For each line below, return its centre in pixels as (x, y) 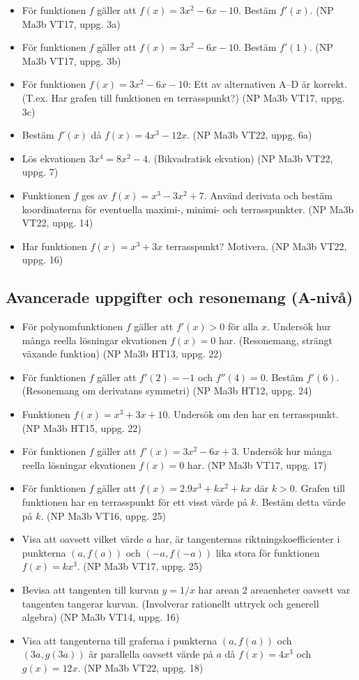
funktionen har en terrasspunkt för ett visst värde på (135, 502)
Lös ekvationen (54, 158)
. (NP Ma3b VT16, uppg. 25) (104, 515)
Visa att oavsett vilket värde (83, 539)
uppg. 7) (40, 172)
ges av (95, 195)
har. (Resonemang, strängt (275, 340)
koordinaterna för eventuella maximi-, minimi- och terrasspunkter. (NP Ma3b (188, 209)
